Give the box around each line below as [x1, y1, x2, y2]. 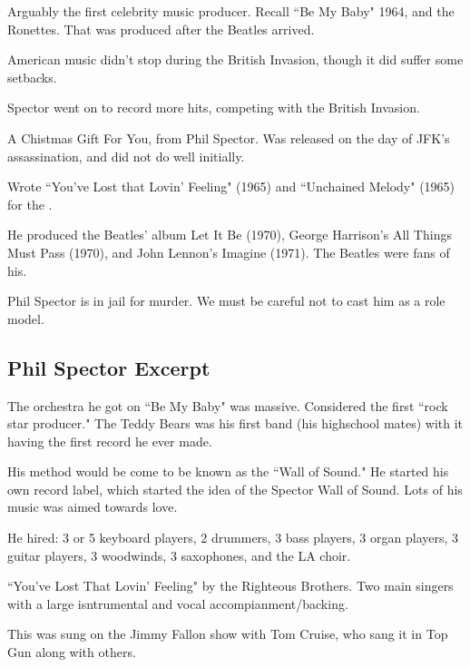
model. [7, 309, 44, 328]
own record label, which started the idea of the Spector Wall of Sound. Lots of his [7, 479, 463, 498]
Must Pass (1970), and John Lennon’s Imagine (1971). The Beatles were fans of [7, 242, 450, 261]
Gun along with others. [7, 642, 136, 662]
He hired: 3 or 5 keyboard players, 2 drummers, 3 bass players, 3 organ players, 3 [7, 528, 459, 547]
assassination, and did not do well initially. [7, 146, 245, 165]
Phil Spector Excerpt [7, 353, 211, 381]
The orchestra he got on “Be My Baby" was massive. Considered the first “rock [7, 396, 448, 415]
